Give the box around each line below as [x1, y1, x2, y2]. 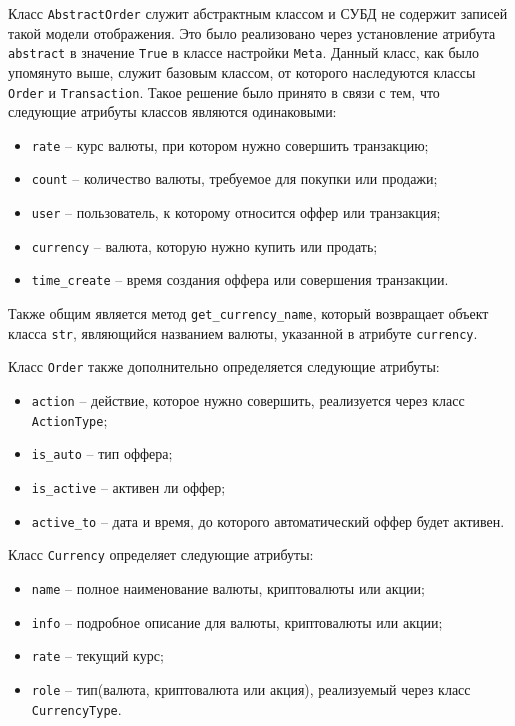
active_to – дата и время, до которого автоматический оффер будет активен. [31, 510, 505, 531]
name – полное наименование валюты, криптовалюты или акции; [31, 577, 425, 598]
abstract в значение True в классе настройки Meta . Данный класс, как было [8, 42, 480, 63]
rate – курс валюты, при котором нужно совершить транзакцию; [31, 134, 429, 155]
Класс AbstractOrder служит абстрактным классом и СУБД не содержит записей [8, 3, 508, 23]
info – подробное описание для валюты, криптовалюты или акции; [31, 611, 443, 632]
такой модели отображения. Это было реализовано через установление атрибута [8, 22, 496, 43]
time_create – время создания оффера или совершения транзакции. [31, 269, 449, 290]
